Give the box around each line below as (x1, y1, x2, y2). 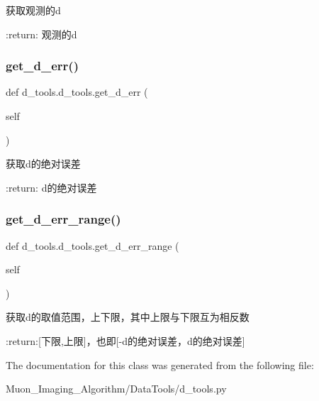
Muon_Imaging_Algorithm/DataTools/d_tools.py (6, 381, 227, 396)
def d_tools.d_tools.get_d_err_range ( (6, 238, 179, 253)
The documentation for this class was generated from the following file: (6, 357, 314, 372)
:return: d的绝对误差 (6, 180, 97, 194)
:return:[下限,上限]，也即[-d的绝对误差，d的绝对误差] (6, 333, 245, 348)
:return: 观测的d (6, 26, 77, 41)
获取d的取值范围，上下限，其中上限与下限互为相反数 (6, 309, 250, 324)
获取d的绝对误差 (6, 156, 81, 171)
